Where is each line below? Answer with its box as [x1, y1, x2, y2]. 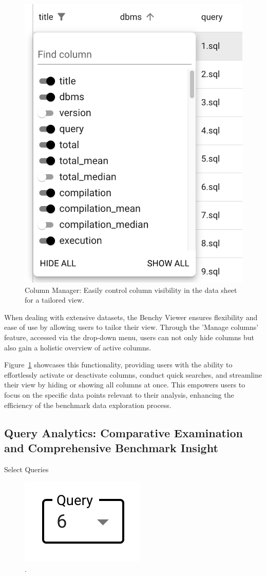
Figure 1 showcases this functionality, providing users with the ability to [4, 359, 233, 370]
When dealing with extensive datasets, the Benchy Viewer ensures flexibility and [4, 311, 258, 322]
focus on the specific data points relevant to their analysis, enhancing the [4, 389, 234, 400]
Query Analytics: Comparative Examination [4, 424, 243, 440]
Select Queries [4, 463, 49, 474]
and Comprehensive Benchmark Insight [4, 439, 218, 455]
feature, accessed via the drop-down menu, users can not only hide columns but [4, 332, 254, 342]
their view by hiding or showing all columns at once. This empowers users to [4, 379, 245, 390]
